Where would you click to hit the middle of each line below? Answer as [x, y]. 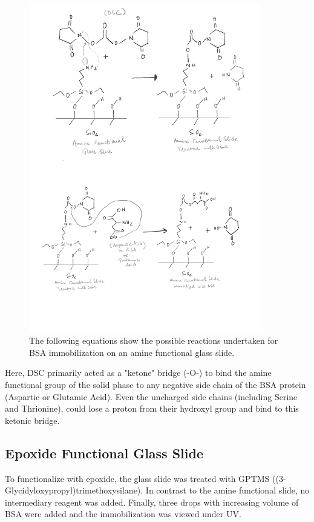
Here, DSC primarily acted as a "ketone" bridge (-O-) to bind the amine [138, 373]
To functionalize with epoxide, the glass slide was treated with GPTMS [137, 478]
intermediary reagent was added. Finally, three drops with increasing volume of [152, 502]
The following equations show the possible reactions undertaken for [154, 340]
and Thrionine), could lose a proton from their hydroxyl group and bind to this [152, 408]
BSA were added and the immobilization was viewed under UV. [123, 514]
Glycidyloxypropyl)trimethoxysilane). [74, 490]
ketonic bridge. [32, 420]
